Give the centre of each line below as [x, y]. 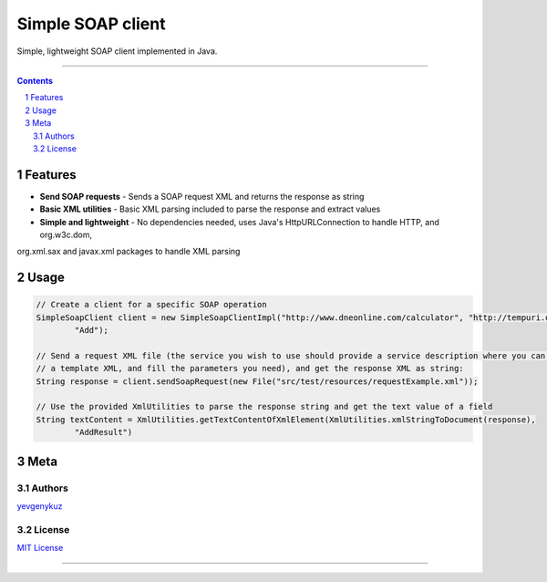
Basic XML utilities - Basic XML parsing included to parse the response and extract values [210, 209]
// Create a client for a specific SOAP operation [152, 305]
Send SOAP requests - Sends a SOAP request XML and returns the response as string [202, 196]
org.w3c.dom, [66, 234]
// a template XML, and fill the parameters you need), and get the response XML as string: [250, 369]
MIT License [40, 548]
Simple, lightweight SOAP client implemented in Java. [117, 51]
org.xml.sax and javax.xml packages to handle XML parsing [129, 252]
